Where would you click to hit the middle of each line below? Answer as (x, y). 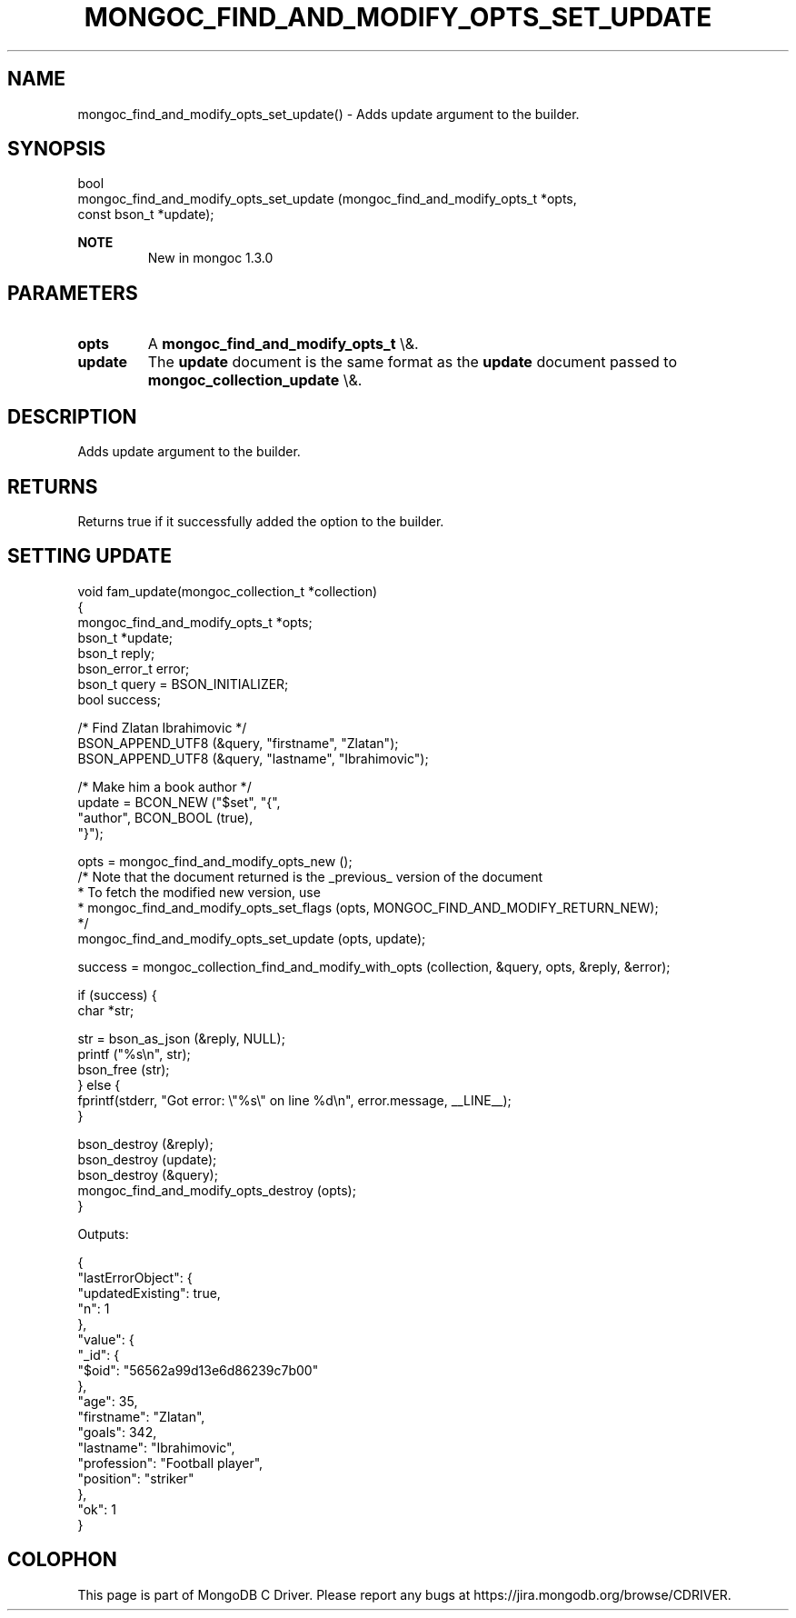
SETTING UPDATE (90, 556)
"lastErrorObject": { (135, 1277)
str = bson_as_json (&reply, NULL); (181, 1038)
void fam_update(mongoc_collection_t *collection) (228, 591)
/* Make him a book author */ (164, 786)
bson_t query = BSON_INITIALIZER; (183, 684)
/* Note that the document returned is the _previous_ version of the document (310, 876)
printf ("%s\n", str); (134, 1054)
